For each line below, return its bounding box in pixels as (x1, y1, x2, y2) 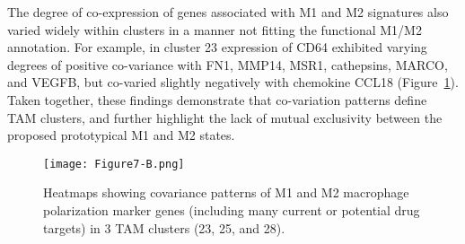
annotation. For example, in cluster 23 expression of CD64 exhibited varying (7, 38, 427, 57)
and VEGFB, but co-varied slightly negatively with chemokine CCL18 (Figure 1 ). (7, 73, 459, 91)
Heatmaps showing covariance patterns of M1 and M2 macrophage (43, 183, 409, 202)
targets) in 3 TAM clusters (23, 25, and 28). (43, 218, 285, 237)
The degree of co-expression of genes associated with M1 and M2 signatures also (7, 3, 449, 21)
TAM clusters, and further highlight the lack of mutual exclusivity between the (7, 108, 443, 126)
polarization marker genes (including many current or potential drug (43, 201, 420, 219)
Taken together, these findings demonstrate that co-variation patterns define (7, 90, 427, 109)
